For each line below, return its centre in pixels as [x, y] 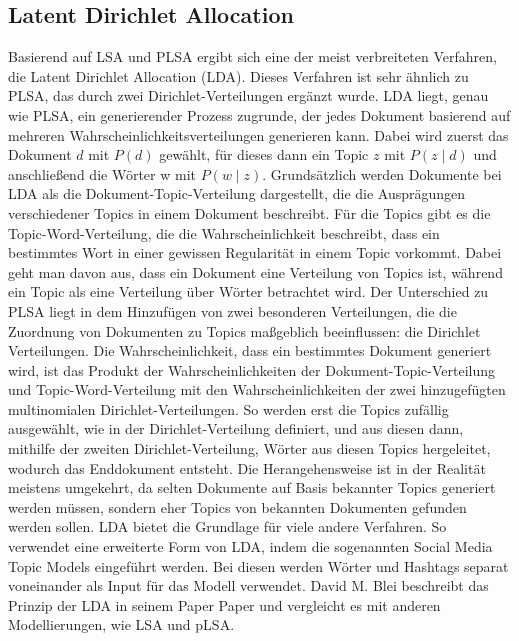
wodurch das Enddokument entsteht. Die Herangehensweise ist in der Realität [247, 467]
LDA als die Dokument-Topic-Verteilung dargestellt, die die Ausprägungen [237, 193]
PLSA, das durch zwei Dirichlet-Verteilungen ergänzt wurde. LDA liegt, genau [248, 95]
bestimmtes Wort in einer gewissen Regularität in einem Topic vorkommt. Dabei [255, 252]
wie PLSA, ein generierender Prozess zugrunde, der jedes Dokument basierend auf [259, 114]
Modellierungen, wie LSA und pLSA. [121, 624]
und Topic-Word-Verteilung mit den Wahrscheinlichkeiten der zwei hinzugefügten [257, 389]
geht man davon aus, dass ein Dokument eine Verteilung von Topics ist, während [255, 271]
